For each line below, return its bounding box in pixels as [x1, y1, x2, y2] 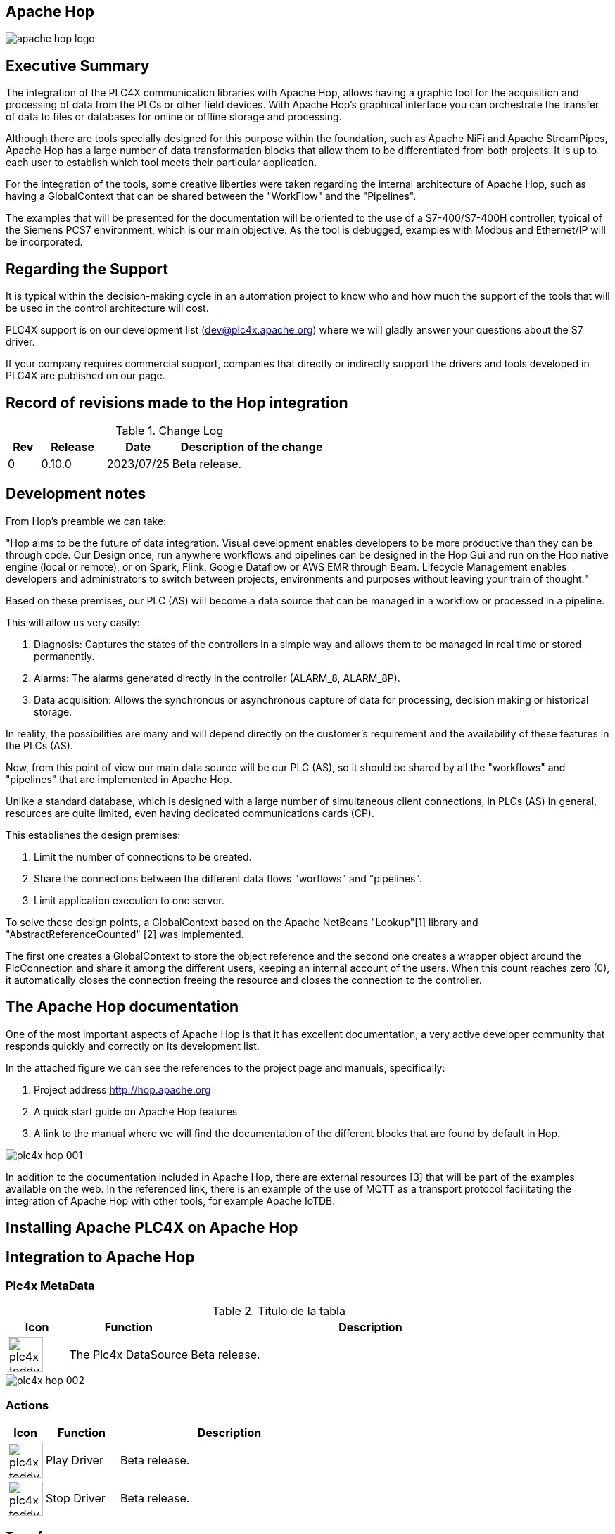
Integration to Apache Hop [6, 1248, 195, 1267]
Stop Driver [46, 1491, 106, 1506]
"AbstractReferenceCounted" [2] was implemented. [6, 927, 244, 940]
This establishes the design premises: [6, 828, 181, 841]
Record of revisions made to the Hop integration [6, 393, 348, 412]
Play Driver [46, 1453, 103, 1468]
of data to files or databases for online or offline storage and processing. [6, 110, 342, 123]
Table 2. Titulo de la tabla [212, 1304, 345, 1319]
